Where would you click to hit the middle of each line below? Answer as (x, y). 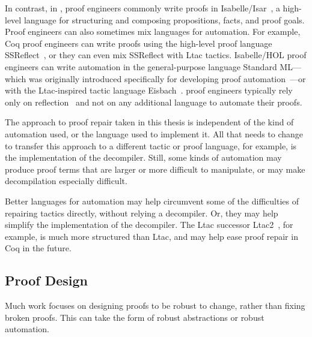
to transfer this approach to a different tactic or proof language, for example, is (151, 145)
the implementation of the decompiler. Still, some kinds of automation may (143, 157)
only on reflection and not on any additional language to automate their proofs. (154, 102)
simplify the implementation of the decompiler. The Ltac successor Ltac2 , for (149, 225)
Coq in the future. (38, 248)
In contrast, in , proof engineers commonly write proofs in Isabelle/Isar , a (142, 8)
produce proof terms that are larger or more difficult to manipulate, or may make (155, 169)
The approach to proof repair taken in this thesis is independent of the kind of (149, 122)
